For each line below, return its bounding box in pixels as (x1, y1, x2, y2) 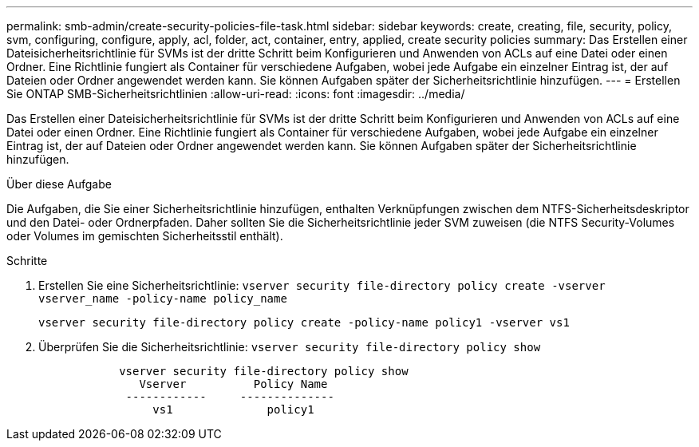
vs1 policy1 (152, 403, 314, 416)
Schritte (6, 254, 48, 267)
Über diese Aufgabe (6, 177, 112, 191)
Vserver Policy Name (139, 378, 328, 390)
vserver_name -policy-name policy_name (38, 292, 287, 305)
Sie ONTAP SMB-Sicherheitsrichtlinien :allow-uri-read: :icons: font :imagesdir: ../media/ (6, 87, 465, 101)
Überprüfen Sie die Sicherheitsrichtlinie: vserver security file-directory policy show (38, 340, 541, 354)
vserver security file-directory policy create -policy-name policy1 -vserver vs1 (38, 316, 570, 329)
